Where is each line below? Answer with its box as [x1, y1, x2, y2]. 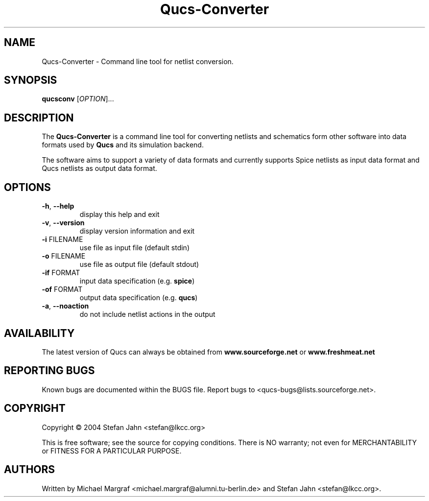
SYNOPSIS [4, 74, 57, 87]
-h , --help [42, 202, 74, 211]
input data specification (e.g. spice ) [79, 277, 195, 286]
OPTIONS [4, 181, 51, 193]
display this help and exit [79, 210, 160, 219]
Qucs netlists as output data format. [42, 164, 157, 173]
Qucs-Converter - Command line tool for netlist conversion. [42, 57, 234, 66]
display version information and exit [79, 227, 195, 236]
